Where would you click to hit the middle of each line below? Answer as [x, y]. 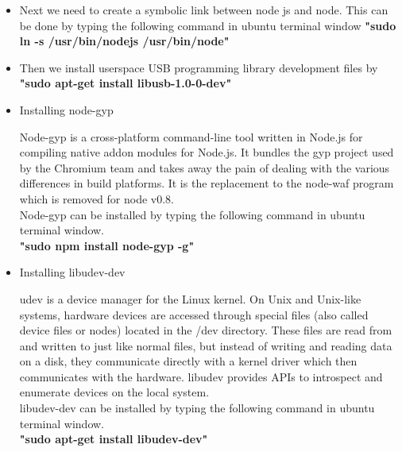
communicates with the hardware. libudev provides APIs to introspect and [201, 376]
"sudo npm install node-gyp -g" [107, 245]
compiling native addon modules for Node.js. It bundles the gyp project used [207, 152]
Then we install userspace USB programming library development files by [199, 67]
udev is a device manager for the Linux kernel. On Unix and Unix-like [190, 298]
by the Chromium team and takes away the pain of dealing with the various [205, 167]
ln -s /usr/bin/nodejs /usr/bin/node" [124, 41]
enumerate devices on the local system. [114, 392]
